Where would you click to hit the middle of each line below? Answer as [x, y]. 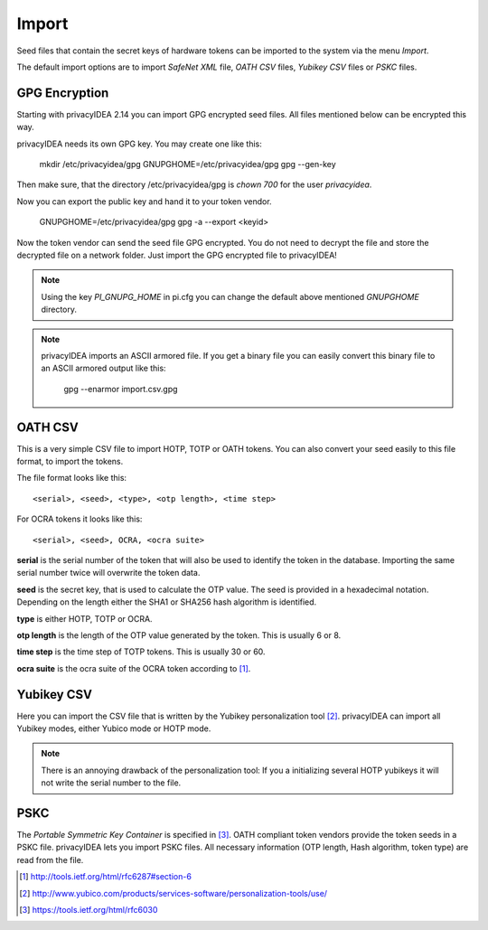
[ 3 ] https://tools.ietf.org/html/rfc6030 [89, 910]
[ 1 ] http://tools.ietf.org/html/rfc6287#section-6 [105, 877]
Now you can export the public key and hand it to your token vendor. [144, 201]
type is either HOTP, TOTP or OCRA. [84, 618]
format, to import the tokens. [70, 461]
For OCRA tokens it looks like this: [80, 519]
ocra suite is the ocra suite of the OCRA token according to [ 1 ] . [134, 668]
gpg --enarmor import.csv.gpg [121, 389]
